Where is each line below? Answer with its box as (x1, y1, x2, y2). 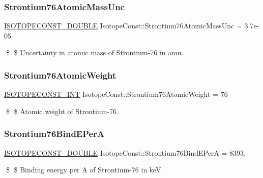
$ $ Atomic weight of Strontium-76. (6, 105, 119, 116)
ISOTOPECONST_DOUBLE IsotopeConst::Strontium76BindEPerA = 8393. (4, 147, 246, 158)
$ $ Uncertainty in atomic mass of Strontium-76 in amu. (6, 47, 184, 58)
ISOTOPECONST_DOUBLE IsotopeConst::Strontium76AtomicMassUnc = (4, 20, 242, 31)
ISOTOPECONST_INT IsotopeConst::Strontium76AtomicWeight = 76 (4, 89, 228, 99)
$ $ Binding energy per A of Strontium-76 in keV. (6, 164, 163, 175)
